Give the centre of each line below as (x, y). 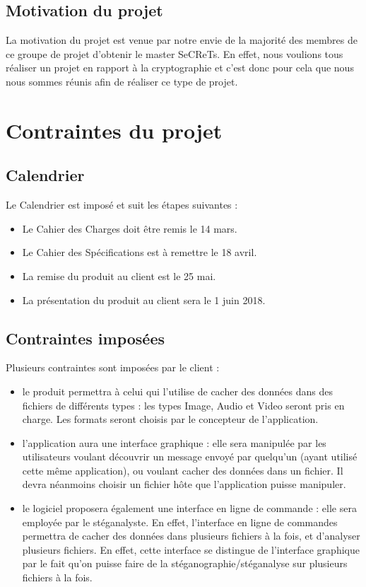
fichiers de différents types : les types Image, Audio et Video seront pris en (183, 405)
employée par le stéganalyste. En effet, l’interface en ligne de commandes (180, 522)
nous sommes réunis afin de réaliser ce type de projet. (122, 81)
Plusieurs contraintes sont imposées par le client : (113, 367)
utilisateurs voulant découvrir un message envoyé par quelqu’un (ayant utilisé (190, 457)
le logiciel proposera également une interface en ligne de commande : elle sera (189, 508)
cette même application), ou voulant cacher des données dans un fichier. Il (183, 470)
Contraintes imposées (85, 338)
